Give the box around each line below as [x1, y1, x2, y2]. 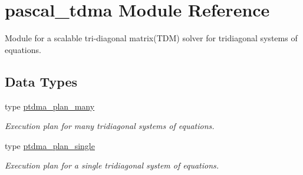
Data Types [5, 72, 77, 90]
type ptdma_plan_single [5, 139, 95, 151]
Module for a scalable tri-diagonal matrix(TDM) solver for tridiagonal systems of [5, 32, 298, 44]
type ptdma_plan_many [5, 100, 95, 112]
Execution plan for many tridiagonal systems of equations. [5, 120, 215, 132]
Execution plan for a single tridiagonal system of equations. [5, 159, 219, 171]
